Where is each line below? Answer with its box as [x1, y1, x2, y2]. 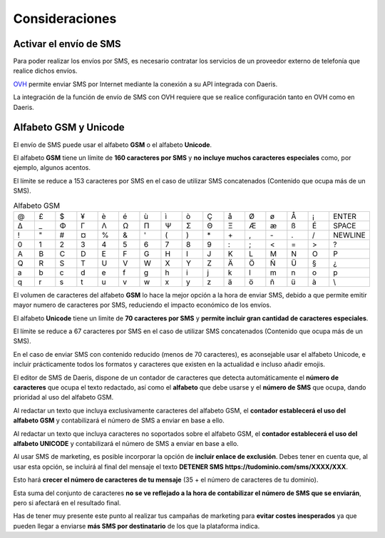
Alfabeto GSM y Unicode [13, 121, 125, 133]
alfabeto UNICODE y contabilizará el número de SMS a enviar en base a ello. [13, 439, 239, 447]
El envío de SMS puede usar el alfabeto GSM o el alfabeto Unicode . [13, 140, 212, 149]
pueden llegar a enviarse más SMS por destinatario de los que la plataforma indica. [13, 522, 260, 530]
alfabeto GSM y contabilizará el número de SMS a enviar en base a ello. [13, 416, 225, 425]
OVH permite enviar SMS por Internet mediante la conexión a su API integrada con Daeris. [13, 79, 278, 88]
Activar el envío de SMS [13, 38, 121, 50]
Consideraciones [13, 11, 117, 26]
